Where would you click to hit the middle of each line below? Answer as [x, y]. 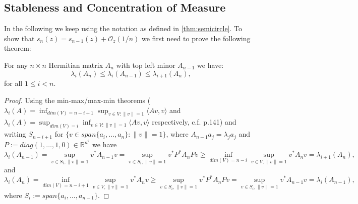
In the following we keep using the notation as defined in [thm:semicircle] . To [123, 28]
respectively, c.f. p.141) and [194, 122]
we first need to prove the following [196, 38]
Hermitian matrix [76, 65]
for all [13, 83]
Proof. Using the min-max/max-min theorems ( [77, 100]
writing [15, 134]
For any [16, 65]
